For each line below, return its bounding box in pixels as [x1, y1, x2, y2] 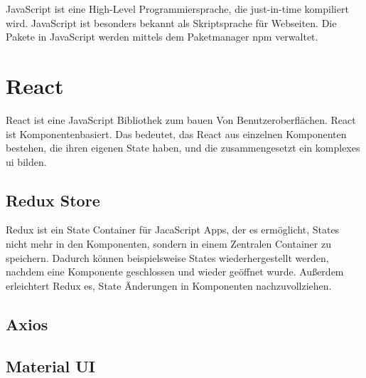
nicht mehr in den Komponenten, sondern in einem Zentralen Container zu [6, 236, 331, 251]
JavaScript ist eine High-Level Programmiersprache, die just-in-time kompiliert [6, 1, 349, 16]
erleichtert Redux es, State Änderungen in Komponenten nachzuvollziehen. [6, 278, 332, 293]
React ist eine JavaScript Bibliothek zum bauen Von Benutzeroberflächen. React [6, 112, 356, 127]
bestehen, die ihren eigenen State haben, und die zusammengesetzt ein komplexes [6, 140, 360, 155]
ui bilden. [6, 154, 47, 169]
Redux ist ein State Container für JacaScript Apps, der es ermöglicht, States [6, 222, 340, 237]
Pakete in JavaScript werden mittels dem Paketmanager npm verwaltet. [6, 29, 318, 44]
